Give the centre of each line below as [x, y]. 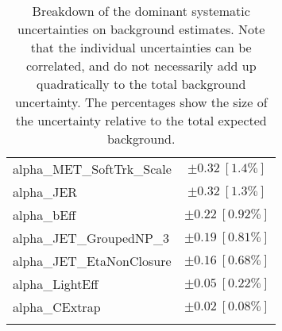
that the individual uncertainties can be [141, 47]
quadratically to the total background [141, 84]
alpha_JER [45, 192]
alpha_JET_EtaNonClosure [92, 261]
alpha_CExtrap [57, 307]
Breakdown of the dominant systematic [141, 11]
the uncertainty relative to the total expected [141, 120]
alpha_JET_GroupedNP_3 [91, 238]
